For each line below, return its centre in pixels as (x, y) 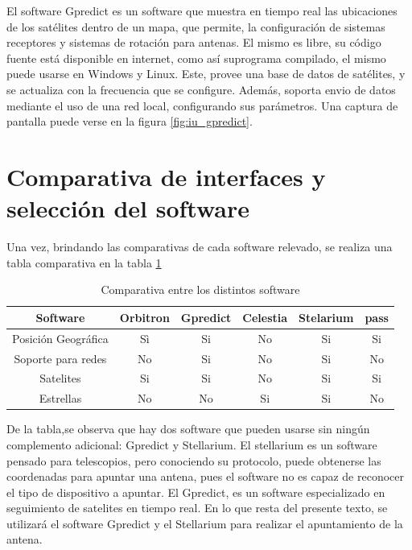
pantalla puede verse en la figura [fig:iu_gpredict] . (130, 121)
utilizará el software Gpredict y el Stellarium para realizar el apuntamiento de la (205, 523)
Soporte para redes (60, 358)
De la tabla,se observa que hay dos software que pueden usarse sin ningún (188, 429)
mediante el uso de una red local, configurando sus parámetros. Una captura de (202, 105)
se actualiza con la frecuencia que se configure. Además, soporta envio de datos (201, 89)
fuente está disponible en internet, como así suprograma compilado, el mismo (196, 58)
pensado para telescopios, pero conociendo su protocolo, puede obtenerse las (194, 460)
